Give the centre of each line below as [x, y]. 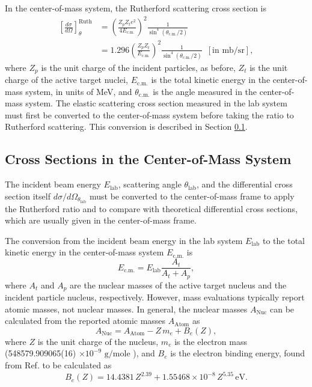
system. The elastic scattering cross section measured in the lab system [156, 103]
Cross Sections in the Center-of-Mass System [148, 159]
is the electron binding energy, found [237, 353]
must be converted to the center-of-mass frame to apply [192, 196]
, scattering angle [150, 184]
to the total [283, 240]
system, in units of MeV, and [79, 91]
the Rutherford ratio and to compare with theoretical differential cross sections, [151, 208]
